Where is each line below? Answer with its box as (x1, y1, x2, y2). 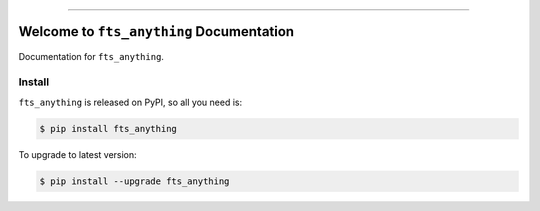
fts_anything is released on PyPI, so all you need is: (18, 96, 243, 108)
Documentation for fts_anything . (18, 50, 165, 62)
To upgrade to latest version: (18, 148, 137, 160)
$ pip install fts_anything (39, 123, 177, 134)
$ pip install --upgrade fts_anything (39, 175, 230, 187)
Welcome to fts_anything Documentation (18, 23, 295, 40)
